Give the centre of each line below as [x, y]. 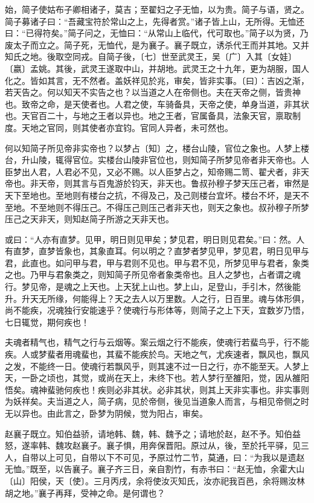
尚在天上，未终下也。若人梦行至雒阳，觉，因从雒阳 [207, 378]
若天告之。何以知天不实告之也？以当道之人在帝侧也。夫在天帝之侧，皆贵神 [153, 92]
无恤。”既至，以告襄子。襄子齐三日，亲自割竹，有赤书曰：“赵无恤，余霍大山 [155, 469]
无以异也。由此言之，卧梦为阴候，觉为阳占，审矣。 [106, 413]
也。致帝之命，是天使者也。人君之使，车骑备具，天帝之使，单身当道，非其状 [157, 104]
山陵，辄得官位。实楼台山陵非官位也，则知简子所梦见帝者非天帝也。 [165, 160]
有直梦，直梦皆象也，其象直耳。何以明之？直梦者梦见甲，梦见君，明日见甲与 [157, 251]
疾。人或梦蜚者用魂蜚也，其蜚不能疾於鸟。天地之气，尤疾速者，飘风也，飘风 [157, 354]
